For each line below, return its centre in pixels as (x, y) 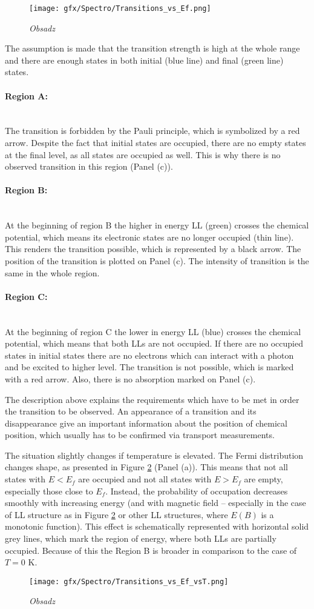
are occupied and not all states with (145, 479)
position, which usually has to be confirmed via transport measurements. (140, 435)
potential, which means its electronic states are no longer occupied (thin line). (149, 237)
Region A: (26, 95)
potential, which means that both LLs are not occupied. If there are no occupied (154, 343)
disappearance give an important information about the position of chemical (146, 423)
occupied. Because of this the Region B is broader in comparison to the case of (151, 550)
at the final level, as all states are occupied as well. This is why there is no (143, 154)
